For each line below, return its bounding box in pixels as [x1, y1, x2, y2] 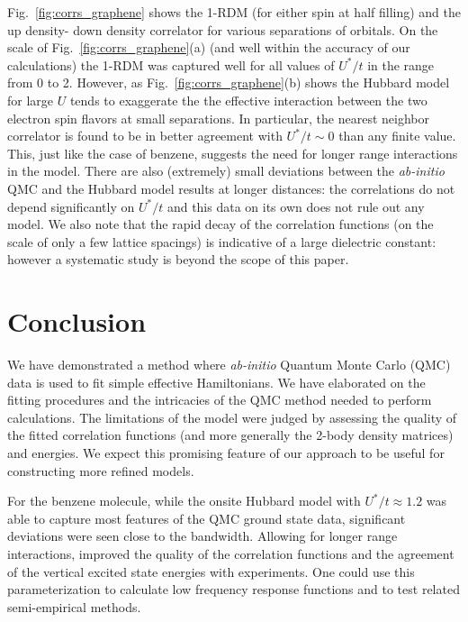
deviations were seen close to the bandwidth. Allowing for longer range [7, 526, 398, 545]
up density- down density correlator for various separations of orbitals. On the [7, 20, 438, 39]
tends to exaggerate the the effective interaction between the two [69, 90, 427, 109]
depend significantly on [7, 197, 135, 215]
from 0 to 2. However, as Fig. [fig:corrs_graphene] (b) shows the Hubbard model [7, 73, 450, 92]
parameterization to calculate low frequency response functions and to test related [7, 580, 460, 599]
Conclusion [7, 303, 147, 340]
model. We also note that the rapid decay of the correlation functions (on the [7, 215, 434, 233]
